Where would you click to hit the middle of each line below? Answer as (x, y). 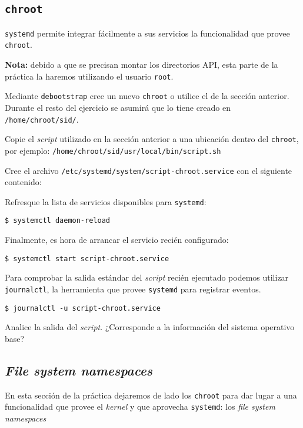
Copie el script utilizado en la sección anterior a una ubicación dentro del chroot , (152, 139)
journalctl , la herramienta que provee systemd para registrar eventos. (133, 289)
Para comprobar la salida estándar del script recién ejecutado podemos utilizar (147, 277)
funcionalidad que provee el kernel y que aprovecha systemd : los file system (140, 406)
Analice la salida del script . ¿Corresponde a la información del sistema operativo (150, 327)
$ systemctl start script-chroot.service (87, 259)
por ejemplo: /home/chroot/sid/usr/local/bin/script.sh (113, 150)
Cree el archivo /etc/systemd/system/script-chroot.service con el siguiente (149, 170)
